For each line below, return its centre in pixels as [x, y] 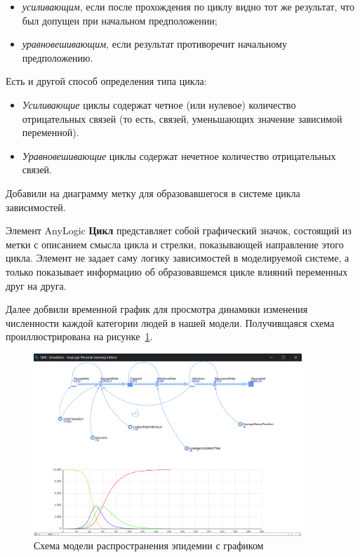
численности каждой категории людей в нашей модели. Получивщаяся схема [170, 322]
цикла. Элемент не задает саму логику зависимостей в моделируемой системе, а [178, 258]
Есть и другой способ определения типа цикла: [106, 81]
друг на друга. [36, 285]
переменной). [51, 132]
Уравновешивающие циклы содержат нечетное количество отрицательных [179, 155]
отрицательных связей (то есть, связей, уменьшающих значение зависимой [182, 118]
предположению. [58, 57]
